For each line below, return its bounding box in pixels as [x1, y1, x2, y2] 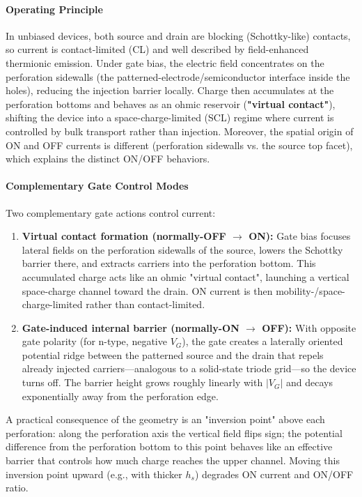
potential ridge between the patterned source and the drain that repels [22, 347, 324, 362]
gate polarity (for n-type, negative [22, 334, 167, 349]
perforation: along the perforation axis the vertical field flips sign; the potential [6, 425, 343, 440]
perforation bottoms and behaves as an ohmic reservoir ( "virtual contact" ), [6, 96, 336, 111]
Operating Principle [6, 1, 103, 16]
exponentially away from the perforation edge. [22, 388, 219, 403]
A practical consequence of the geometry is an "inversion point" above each [6, 412, 325, 427]
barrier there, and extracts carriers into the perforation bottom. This [22, 256, 316, 270]
